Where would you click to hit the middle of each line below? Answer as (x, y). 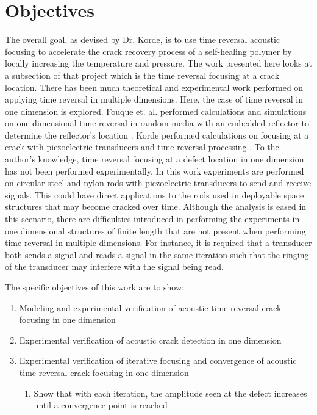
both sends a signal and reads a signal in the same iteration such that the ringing (157, 254)
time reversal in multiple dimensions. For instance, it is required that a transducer (158, 243)
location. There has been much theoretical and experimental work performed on (154, 87)
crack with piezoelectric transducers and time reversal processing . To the (142, 147)
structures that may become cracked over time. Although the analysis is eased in (156, 207)
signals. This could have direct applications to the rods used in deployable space (155, 194)
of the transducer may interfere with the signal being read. (114, 266)
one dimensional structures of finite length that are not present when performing (155, 230)
